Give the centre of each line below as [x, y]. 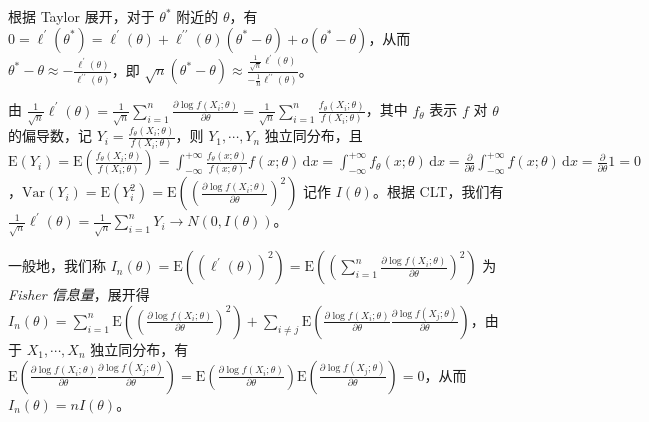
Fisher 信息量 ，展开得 [79, 294]
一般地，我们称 [57, 265]
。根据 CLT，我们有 [438, 191]
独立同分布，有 [139, 348]
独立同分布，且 [313, 135]
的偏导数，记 [50, 135]
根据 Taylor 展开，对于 [81, 16]
